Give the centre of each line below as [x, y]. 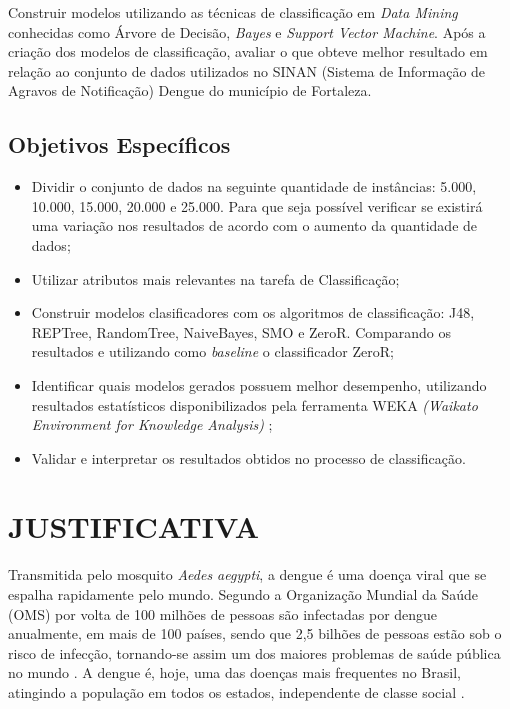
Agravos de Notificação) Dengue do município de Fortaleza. [190, 90]
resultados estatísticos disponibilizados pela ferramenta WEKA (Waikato [254, 404]
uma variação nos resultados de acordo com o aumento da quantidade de [254, 225]
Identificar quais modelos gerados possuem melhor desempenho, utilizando [259, 384]
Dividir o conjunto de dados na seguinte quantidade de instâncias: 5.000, [254, 186]
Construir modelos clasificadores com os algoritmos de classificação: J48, [253, 312]
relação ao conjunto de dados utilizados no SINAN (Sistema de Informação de [247, 70]
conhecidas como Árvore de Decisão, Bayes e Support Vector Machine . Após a [247, 31]
